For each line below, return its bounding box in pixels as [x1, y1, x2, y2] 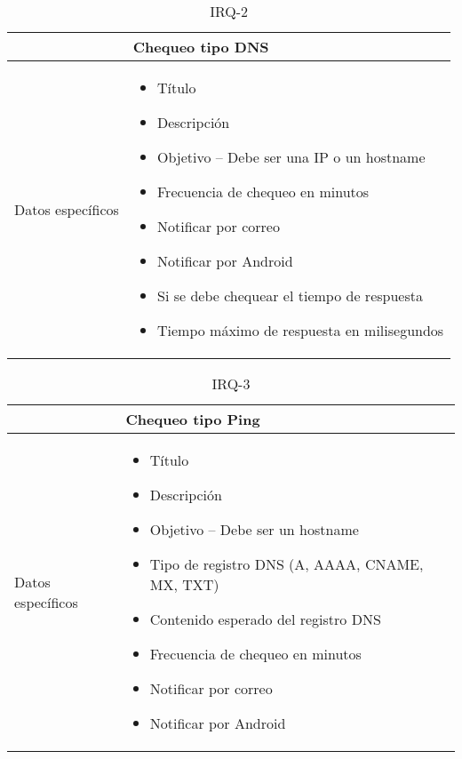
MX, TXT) [149, 574, 219, 595]
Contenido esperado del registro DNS [149, 609, 381, 629]
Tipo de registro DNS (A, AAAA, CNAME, [149, 554, 424, 574]
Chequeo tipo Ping [125, 409, 260, 429]
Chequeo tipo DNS [132, 36, 269, 57]
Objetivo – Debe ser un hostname [149, 519, 359, 539]
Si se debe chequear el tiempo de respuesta [156, 285, 423, 306]
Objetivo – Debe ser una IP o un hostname [156, 147, 426, 167]
